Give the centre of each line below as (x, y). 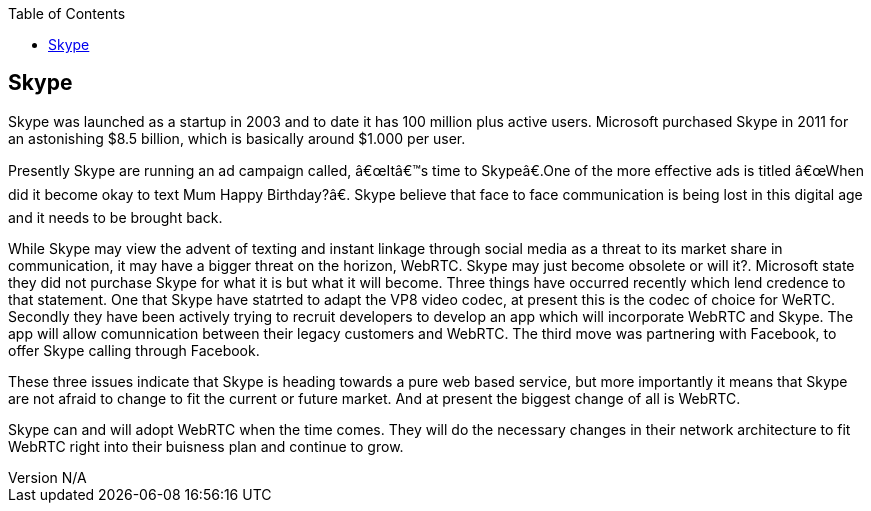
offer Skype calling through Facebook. (134, 350)
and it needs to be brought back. (115, 217)
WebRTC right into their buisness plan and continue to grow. (206, 446)
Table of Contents (67, 13)
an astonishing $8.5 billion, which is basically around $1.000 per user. (237, 138)
